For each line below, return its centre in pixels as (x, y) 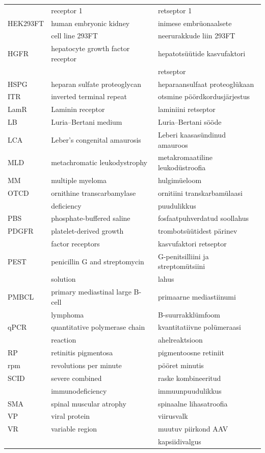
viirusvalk (173, 416)
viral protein (71, 416)
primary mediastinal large (91, 292)
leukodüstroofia (182, 167)
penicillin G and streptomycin (98, 261)
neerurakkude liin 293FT (196, 36)
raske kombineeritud (189, 378)
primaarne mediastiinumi (197, 296)
